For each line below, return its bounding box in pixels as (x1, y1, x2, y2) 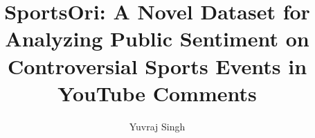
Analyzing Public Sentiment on (5, 24, 309, 53)
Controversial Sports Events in (7, 51, 307, 80)
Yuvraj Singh (129, 119, 186, 133)
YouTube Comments (57, 78, 257, 107)
